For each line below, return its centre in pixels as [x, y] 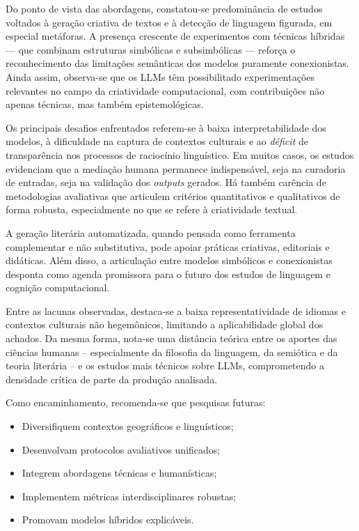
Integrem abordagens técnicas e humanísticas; [119, 473]
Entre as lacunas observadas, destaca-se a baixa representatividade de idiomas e [176, 310]
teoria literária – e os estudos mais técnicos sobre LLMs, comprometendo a [165, 365]
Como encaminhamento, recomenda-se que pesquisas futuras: [136, 402]
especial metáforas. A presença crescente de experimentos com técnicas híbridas [175, 36]
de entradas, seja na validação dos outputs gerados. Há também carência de [166, 182]
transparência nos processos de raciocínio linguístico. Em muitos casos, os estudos [180, 154]
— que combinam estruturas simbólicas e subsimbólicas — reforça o [151, 49]
